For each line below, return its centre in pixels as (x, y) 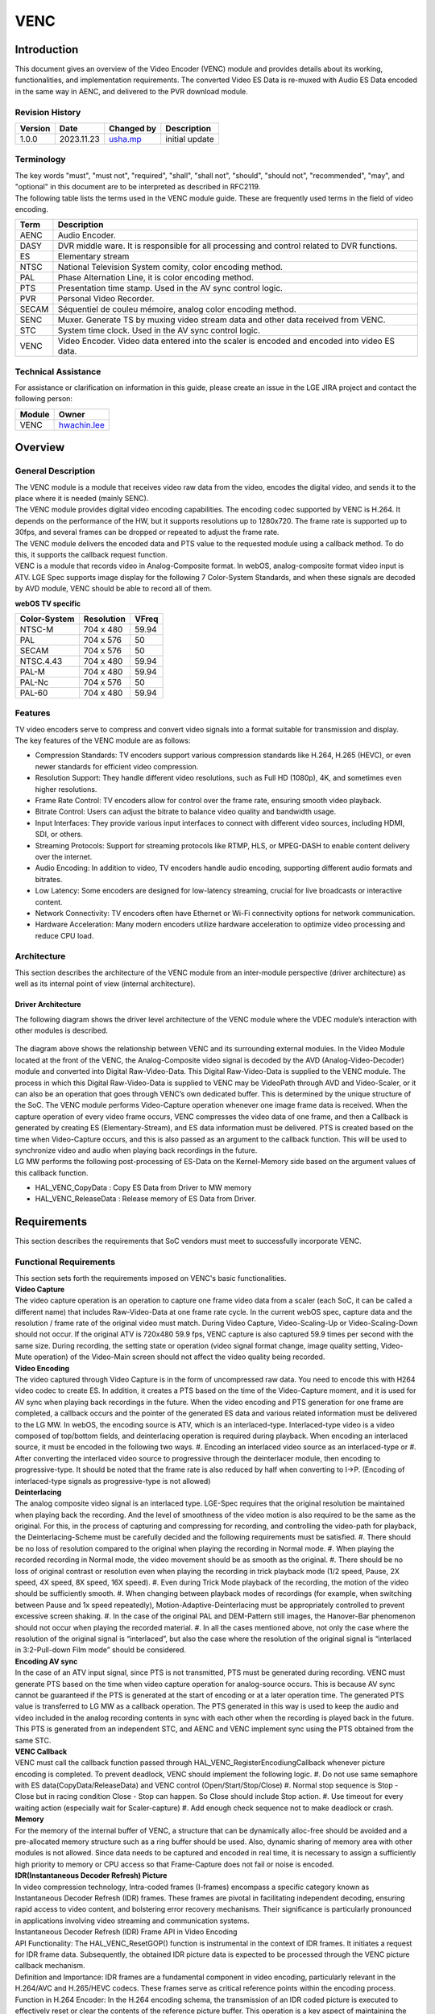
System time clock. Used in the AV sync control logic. (159, 330)
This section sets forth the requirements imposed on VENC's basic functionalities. (151, 1278)
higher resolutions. (66, 789)
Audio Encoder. (87, 235)
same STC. (33, 1740)
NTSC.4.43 (41, 661)
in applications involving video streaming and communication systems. (132, 1921)
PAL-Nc (34, 682)
